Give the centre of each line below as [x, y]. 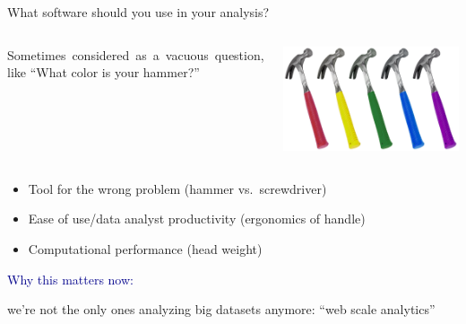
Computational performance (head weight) [145, 249]
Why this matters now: [70, 279]
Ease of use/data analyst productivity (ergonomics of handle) [197, 219]
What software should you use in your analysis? [138, 12]
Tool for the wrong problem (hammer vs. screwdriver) [177, 188]
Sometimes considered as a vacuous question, [136, 54]
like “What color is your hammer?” [104, 72]
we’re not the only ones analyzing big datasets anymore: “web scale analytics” [221, 309]
